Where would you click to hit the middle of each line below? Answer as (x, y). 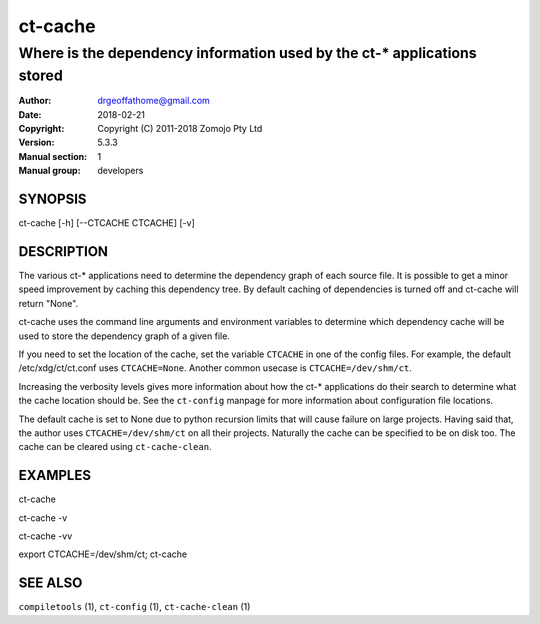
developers (120, 171)
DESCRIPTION (63, 251)
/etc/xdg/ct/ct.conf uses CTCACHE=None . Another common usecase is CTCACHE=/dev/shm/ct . (215, 368)
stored (41, 75)
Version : (36, 142)
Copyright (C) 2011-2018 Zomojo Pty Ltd (180, 129)
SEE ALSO (50, 583)
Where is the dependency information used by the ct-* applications (247, 53)
